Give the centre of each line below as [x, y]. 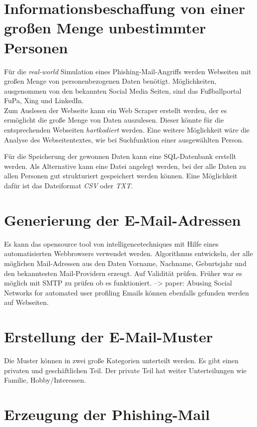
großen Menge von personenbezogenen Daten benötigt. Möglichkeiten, [110, 81]
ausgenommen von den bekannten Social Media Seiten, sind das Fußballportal [123, 90]
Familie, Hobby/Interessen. [45, 380]
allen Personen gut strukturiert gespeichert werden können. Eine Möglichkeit [121, 176]
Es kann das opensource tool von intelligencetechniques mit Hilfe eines [111, 243]
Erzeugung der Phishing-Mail [107, 414]
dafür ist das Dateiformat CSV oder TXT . [69, 186]
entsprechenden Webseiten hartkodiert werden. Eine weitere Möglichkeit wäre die [127, 130]
